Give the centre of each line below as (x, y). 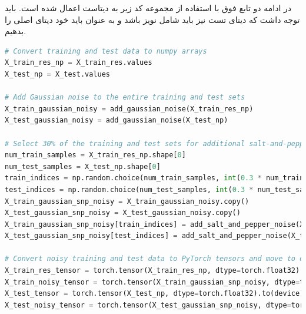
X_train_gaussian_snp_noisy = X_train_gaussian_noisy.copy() (127, 201)
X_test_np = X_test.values (57, 74)
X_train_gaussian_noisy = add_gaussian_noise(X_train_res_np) (129, 109)
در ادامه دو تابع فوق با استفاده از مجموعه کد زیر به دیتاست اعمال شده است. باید (148, 8)
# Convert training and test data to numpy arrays (106, 51)
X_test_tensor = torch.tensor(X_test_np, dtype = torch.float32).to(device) (154, 294)
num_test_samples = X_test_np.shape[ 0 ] (83, 166)
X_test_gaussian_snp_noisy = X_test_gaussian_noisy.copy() (123, 213)
